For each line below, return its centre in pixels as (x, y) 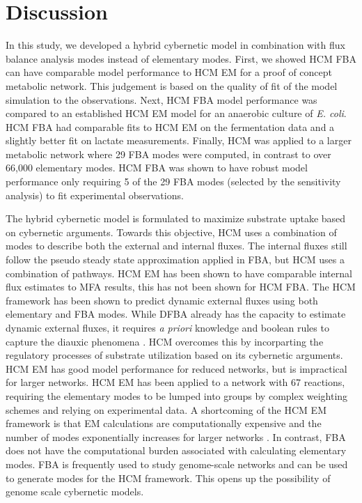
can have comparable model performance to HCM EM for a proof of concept (169, 72)
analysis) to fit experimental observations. (95, 195)
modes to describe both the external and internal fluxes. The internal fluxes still (176, 246)
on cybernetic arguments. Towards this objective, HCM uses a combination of (171, 232)
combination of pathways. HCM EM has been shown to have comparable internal (179, 273)
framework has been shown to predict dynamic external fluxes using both (162, 300)
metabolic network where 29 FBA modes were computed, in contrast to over (168, 154)
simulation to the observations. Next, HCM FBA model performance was (162, 99)
